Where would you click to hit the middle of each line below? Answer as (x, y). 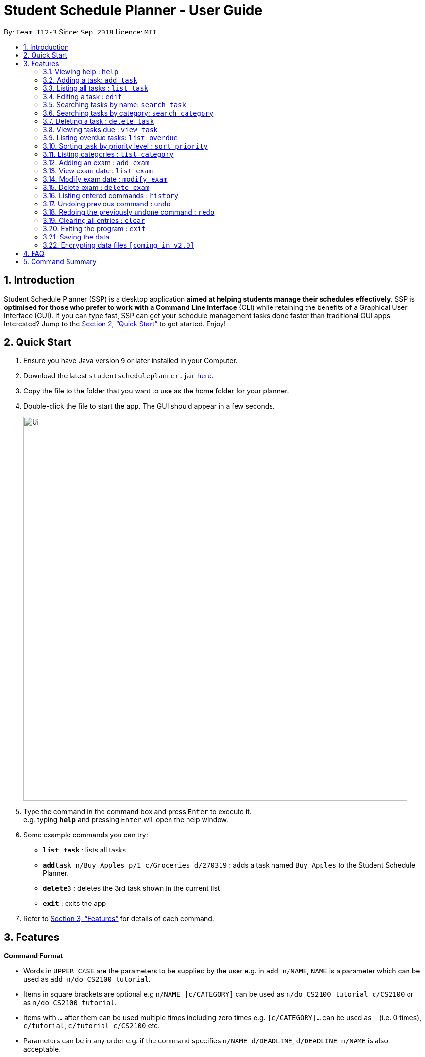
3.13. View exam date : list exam (98, 170)
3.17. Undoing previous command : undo (107, 204)
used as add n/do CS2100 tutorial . (87, 979)
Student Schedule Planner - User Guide (133, 10)
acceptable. (42, 1049)
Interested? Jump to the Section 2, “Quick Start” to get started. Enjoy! (115, 324)
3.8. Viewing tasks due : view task (100, 129)
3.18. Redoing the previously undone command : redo (129, 212)
